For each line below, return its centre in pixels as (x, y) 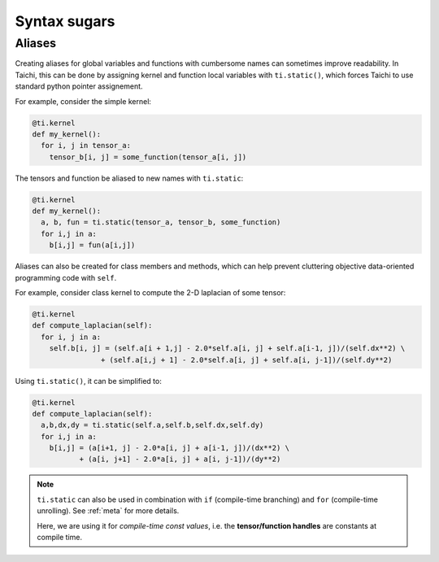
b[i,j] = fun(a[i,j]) (92, 245)
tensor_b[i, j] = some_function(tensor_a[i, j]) (148, 157)
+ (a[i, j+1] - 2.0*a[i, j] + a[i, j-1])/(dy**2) (180, 459)
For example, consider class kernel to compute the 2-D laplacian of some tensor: (150, 293)
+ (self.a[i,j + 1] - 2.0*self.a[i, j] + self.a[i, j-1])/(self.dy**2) (246, 359)
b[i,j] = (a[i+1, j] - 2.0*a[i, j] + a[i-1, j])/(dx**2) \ (170, 448)
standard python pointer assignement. (79, 86)
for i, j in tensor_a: (86, 146)
